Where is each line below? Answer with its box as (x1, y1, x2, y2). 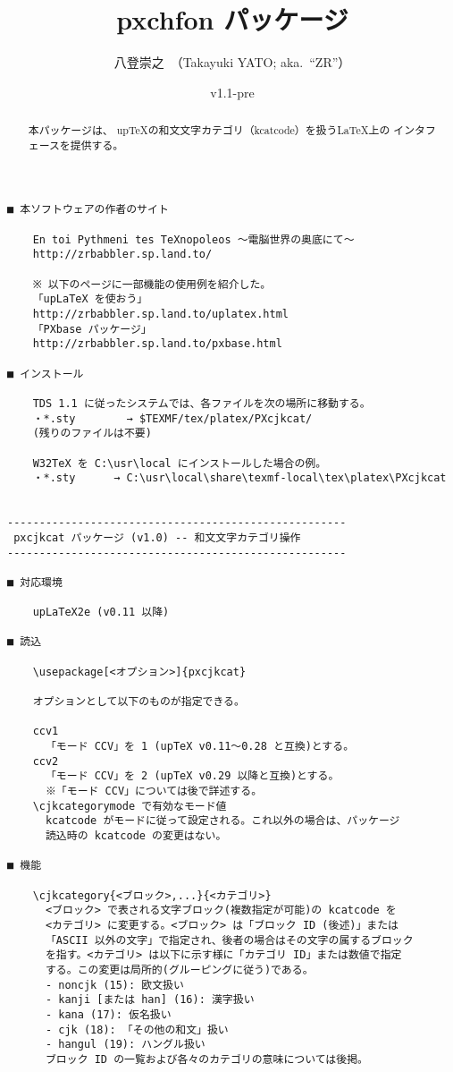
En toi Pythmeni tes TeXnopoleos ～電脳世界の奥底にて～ (32, 233, 355, 246)
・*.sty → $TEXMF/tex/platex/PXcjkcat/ (32, 412, 313, 425)
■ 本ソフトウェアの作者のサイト (7, 203, 169, 217)
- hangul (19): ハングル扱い (45, 1038, 206, 1051)
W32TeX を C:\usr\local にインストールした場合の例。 (32, 456, 327, 470)
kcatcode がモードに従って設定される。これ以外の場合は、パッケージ (45, 814, 400, 828)
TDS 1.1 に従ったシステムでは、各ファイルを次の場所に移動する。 (32, 396, 371, 410)
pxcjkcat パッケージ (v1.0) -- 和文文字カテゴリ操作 (13, 531, 301, 544)
